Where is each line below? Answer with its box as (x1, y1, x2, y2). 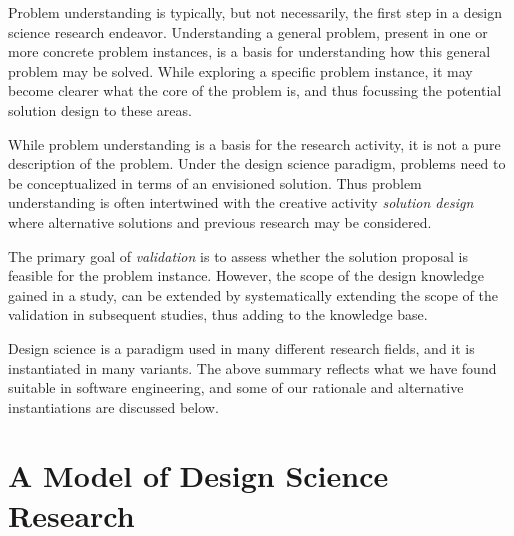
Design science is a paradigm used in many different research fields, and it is (8, 337, 475, 358)
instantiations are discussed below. (8, 396, 219, 417)
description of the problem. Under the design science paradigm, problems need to (8, 153, 506, 174)
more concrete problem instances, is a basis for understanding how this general (8, 41, 491, 62)
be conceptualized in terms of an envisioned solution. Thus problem (8, 172, 422, 193)
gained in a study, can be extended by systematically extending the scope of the (8, 284, 498, 305)
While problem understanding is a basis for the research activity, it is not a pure (8, 133, 501, 154)
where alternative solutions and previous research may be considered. (8, 211, 432, 232)
